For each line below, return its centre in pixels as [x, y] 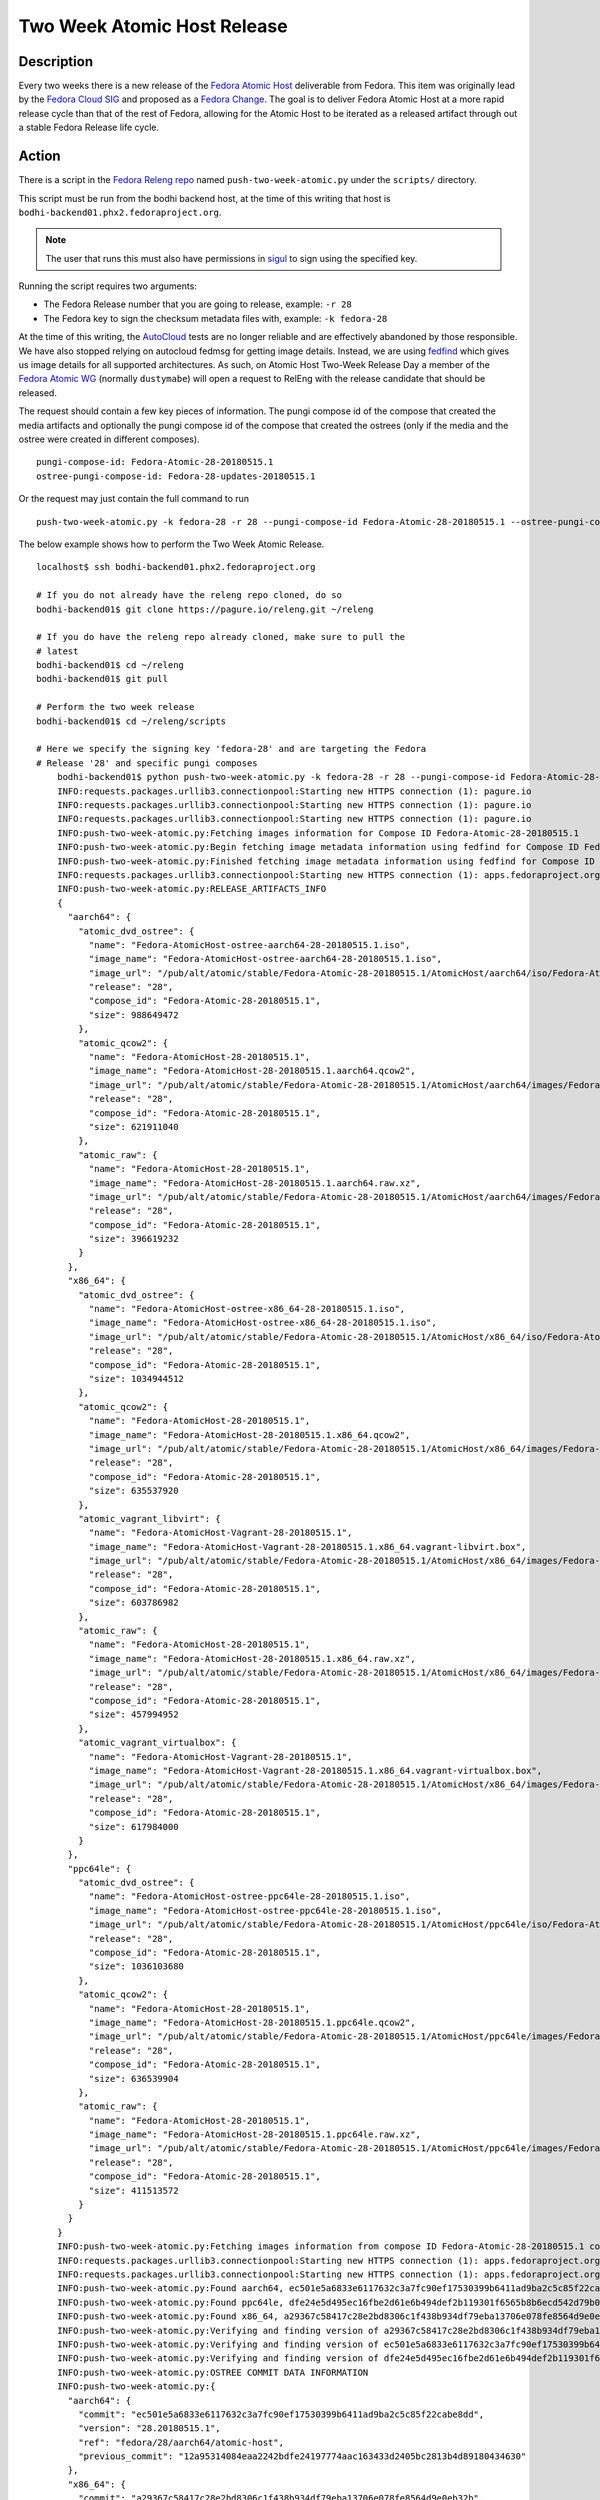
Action [39, 156]
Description [56, 61]
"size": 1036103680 [136, 1966]
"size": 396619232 [133, 1239]
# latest [57, 651]
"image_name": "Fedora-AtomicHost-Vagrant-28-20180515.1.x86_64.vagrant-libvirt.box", [307, 1546]
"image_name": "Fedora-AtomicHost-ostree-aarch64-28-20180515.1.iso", [265, 959]
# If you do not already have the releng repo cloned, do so [189, 595]
